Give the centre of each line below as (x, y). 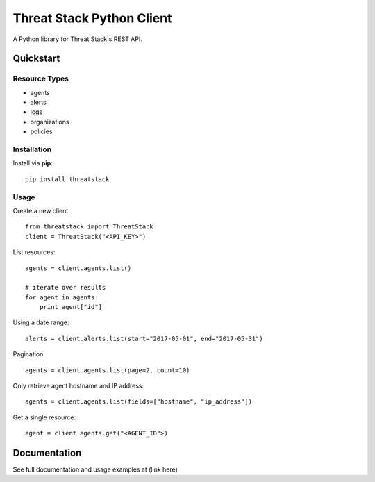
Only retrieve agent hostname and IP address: (78, 386)
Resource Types (41, 78)
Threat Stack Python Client (92, 18)
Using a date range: (41, 322)
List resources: (34, 252)
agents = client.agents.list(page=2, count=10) (108, 370)
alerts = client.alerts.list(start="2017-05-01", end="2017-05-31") (144, 338)
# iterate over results (66, 288)
